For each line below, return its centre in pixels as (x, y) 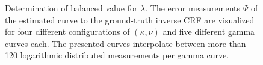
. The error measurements (193, 8)
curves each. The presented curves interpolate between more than (125, 43)
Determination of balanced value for (71, 8)
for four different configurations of (67, 32)
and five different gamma (209, 32)
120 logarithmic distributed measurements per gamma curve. (117, 55)
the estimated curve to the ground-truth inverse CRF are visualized (130, 20)
